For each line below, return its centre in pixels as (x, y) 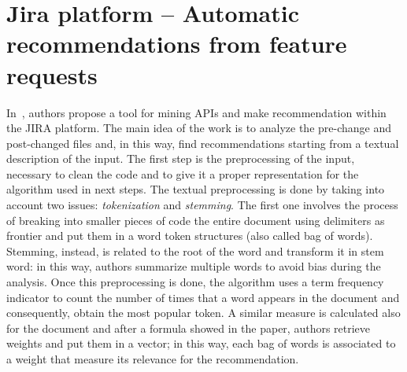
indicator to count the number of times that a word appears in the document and (203, 297)
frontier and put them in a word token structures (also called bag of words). (190, 236)
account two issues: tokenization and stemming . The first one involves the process (202, 205)
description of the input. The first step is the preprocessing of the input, (181, 158)
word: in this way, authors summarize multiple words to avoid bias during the (194, 266)
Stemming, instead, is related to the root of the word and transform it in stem (195, 250)
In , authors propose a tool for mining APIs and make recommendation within (196, 112)
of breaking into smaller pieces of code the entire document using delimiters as (196, 220)
